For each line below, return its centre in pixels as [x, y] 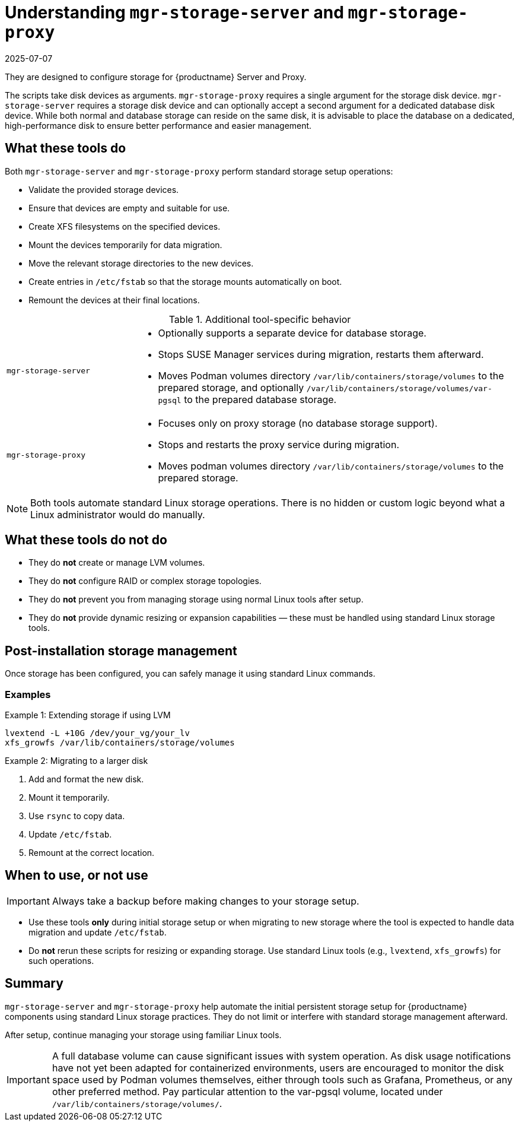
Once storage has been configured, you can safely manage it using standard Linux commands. [190, 674]
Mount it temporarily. [69, 798]
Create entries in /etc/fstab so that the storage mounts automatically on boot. [185, 281]
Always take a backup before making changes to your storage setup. [206, 901]
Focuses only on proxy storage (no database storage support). [298, 423]
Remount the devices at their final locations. [114, 300]
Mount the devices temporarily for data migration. [125, 245]
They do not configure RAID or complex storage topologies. [145, 581]
